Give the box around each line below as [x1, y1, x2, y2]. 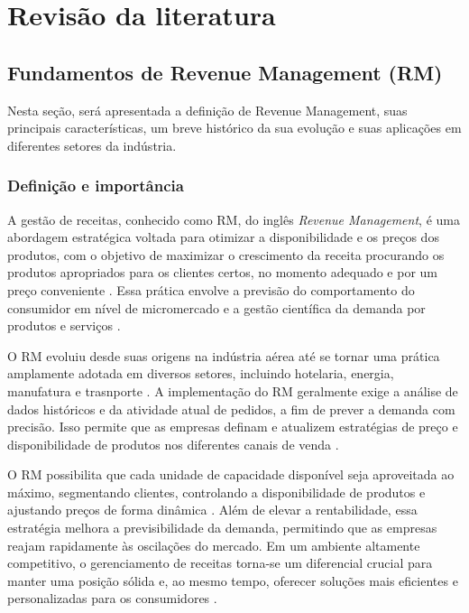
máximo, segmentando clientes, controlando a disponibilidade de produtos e [7, 482, 426, 501]
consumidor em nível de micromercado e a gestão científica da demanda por [7, 298, 426, 317]
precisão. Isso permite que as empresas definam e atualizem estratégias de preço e [7, 417, 458, 436]
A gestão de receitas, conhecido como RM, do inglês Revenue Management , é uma [7, 209, 460, 228]
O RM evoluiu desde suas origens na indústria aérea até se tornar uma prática [7, 346, 440, 365]
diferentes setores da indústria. [7, 135, 177, 154]
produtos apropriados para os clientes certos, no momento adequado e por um [7, 263, 438, 282]
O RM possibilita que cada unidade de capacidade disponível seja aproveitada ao [7, 465, 455, 484]
